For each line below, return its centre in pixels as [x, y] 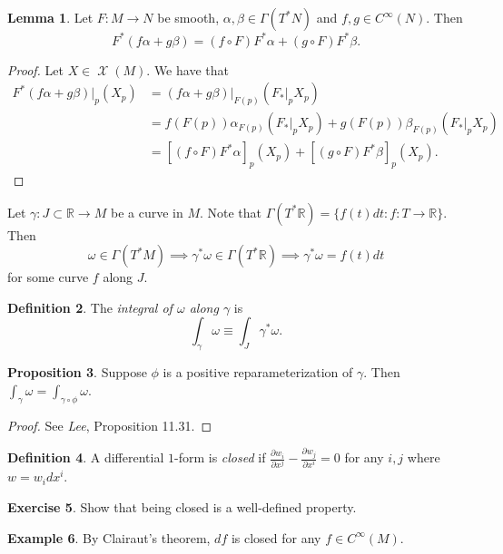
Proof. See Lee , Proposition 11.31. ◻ [110, 425]
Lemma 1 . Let [50, 17]
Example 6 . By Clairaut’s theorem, [109, 537]
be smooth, [188, 17]
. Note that [231, 212]
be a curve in [147, 212]
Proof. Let [35, 69]
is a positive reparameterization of [258, 372]
